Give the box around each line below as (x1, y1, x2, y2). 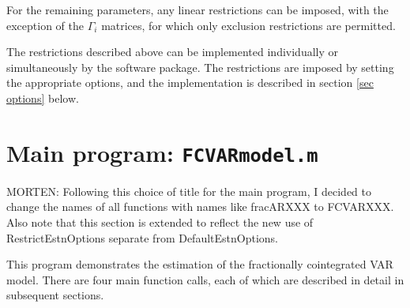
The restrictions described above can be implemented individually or (6, 43, 339, 60)
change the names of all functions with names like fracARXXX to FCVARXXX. (6, 198, 394, 215)
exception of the (6, 17, 84, 33)
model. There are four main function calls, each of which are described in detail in (6, 271, 404, 287)
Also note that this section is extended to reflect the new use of (6, 214, 314, 230)
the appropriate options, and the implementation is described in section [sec (6, 74, 374, 91)
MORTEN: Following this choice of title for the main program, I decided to (6, 182, 372, 199)
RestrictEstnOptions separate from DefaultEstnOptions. (6, 229, 279, 246)
